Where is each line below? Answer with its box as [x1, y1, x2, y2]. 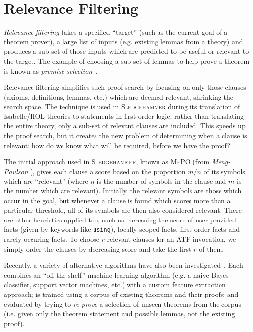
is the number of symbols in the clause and [96, 176, 226, 186]
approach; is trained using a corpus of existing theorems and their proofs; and [4, 289, 239, 299]
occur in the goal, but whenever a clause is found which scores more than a [4, 195, 231, 205]
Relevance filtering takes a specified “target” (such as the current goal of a [4, 27, 228, 37]
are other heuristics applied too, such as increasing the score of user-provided [4, 214, 236, 224]
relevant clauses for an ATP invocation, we [107, 234, 236, 244]
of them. [199, 243, 224, 254]
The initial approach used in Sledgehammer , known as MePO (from [4, 156, 210, 167]
